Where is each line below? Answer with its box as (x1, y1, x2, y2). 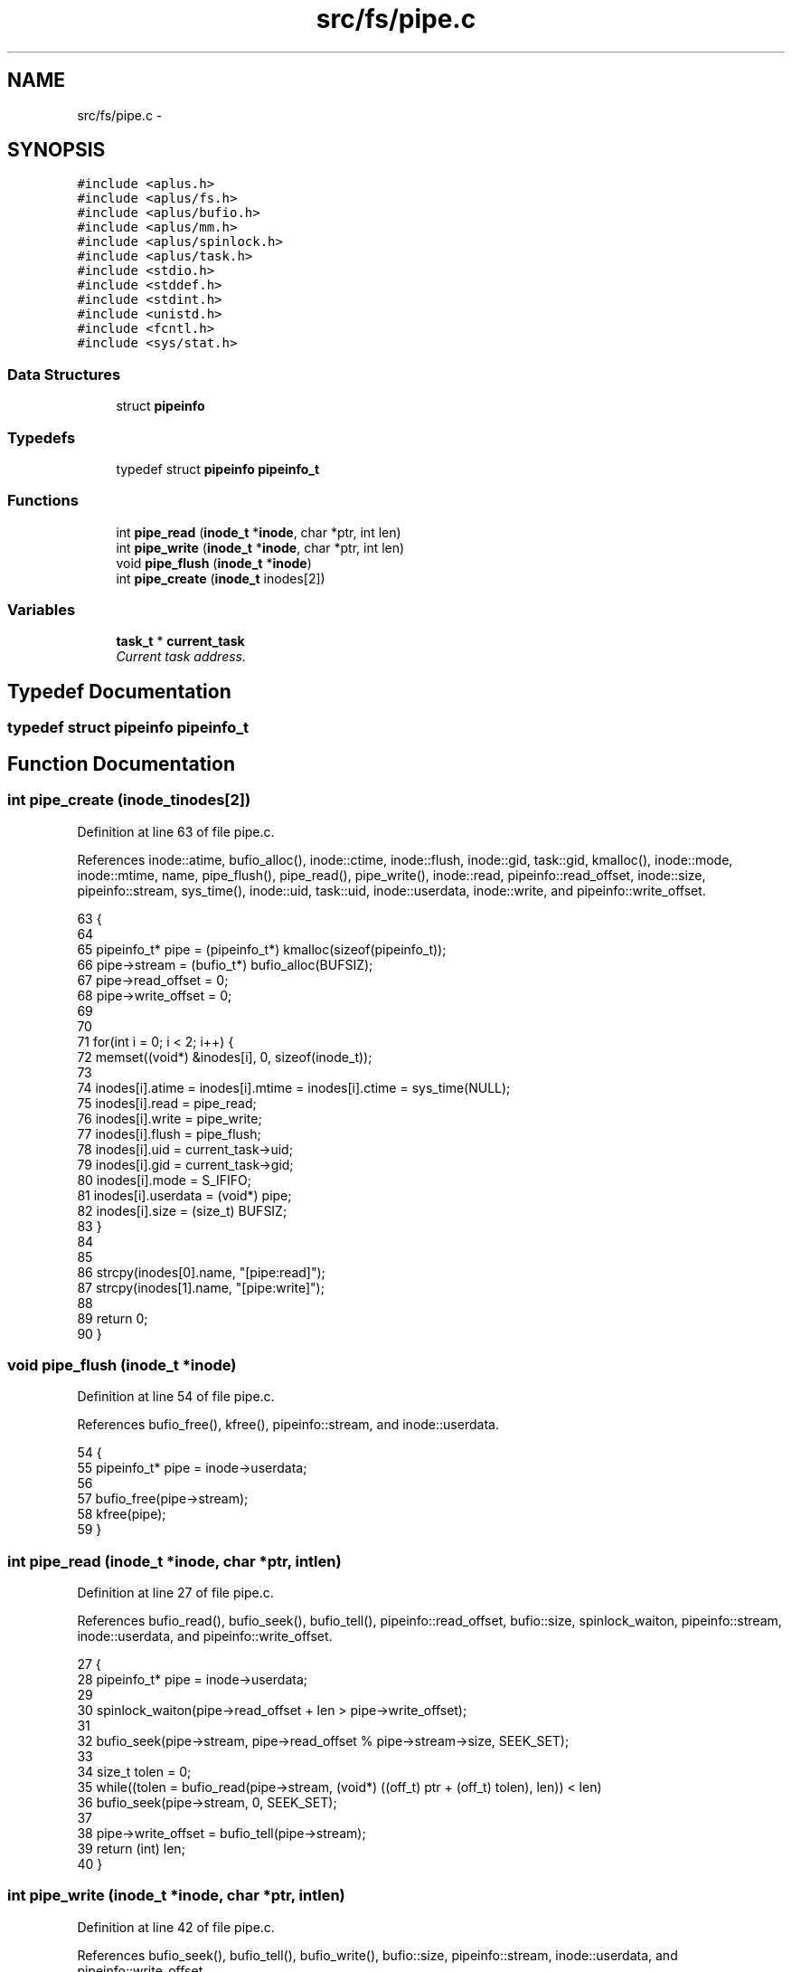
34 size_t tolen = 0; (77, 1764, 192, 1779)
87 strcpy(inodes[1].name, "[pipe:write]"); (77, 1279, 325, 1295)
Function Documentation (7, 752, 235, 775)
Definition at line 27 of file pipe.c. (77, 1585, 274, 1600)
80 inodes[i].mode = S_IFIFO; (77, 1171, 251, 1188)
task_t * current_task (116, 633, 245, 649)
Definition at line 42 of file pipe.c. (77, 1919, 275, 1935)
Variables (7, 601, 76, 620)
